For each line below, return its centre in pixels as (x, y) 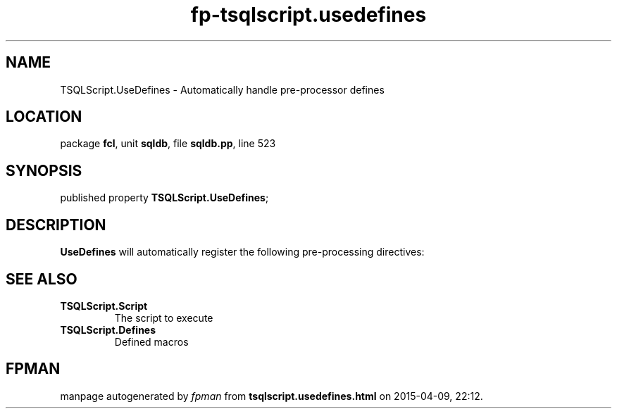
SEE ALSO (42, 279)
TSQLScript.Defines (108, 330)
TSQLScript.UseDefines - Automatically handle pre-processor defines (222, 89)
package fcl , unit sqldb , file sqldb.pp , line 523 (168, 144)
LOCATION (44, 117)
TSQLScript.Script (104, 306)
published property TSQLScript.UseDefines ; (164, 198)
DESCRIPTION (56, 225)
